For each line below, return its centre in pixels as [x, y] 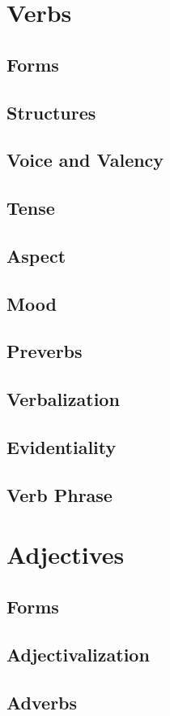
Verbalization [63, 399]
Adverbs [42, 702]
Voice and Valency [85, 160]
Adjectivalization [78, 654]
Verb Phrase [59, 494]
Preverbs [45, 351]
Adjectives [66, 554]
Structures [51, 112]
